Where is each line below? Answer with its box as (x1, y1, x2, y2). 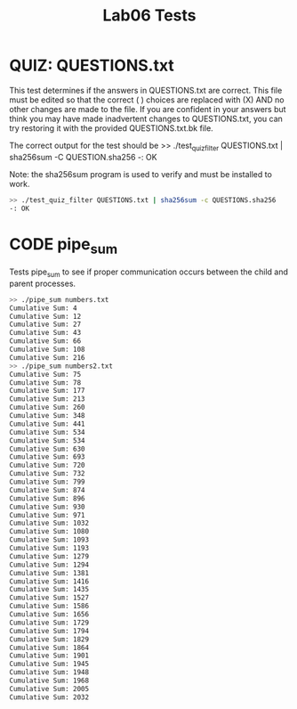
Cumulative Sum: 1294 (9, 560, 90, 569)
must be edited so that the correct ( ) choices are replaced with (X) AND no (9, 94, 285, 105)
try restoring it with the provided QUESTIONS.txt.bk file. (9, 122, 213, 134)
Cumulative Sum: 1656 (9, 610, 90, 619)
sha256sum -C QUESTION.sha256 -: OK (9, 151, 157, 162)
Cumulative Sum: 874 (9, 485, 86, 494)
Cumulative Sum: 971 (9, 510, 86, 519)
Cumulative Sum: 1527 (9, 593, 90, 602)
